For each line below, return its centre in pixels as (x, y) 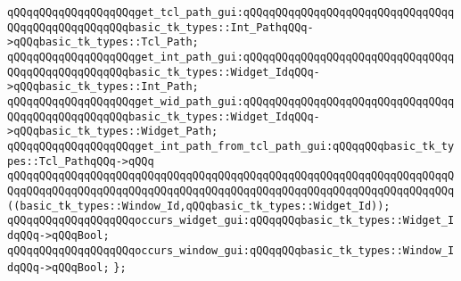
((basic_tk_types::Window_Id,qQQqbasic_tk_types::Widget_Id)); (199, 206)
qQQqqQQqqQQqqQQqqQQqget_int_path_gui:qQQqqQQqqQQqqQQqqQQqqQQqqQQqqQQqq (231, 57)
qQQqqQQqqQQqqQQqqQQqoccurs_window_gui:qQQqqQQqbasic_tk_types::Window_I (231, 250)
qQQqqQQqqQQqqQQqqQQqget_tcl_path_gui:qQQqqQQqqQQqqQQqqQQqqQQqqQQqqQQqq (231, 12)
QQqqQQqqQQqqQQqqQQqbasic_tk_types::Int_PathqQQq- (161, 27)
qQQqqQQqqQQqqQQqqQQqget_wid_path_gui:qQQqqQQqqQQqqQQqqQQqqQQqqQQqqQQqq (231, 101)
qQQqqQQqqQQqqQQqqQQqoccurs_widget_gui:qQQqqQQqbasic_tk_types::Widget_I (231, 221)
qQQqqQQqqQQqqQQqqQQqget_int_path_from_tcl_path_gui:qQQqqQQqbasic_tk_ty (231, 146)
